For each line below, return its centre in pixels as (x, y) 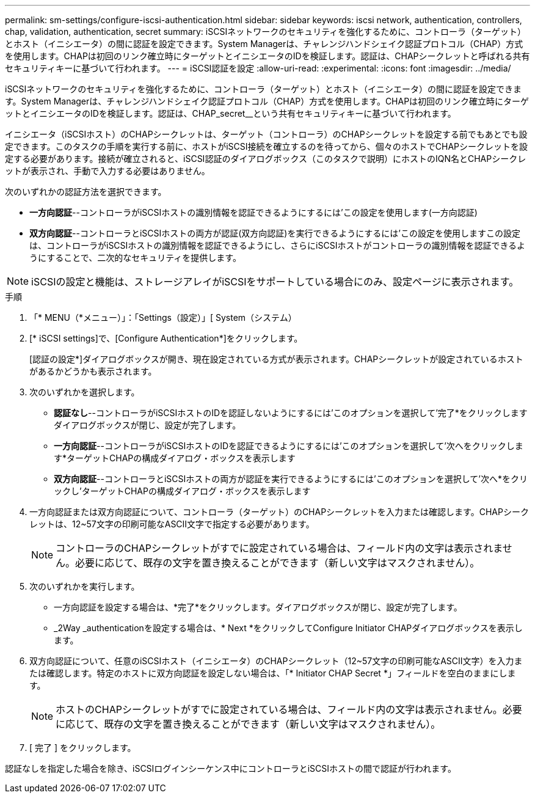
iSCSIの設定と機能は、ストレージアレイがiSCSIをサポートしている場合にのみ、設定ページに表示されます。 (275, 282)
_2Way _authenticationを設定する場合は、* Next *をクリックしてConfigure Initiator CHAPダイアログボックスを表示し (288, 628)
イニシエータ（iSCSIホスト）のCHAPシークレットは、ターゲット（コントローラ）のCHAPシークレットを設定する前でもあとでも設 (266, 134)
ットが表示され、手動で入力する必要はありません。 (107, 171)
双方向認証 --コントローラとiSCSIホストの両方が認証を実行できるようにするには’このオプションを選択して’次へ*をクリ (291, 479)
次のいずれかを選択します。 (85, 392)
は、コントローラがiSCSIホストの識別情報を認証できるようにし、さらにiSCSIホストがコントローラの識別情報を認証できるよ (278, 245)
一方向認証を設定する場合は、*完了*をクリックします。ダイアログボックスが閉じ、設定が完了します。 (258, 607)
